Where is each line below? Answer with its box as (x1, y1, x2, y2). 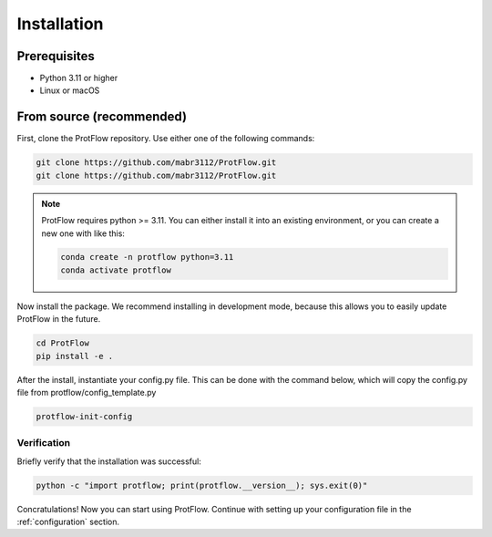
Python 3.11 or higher (39, 73, 118, 84)
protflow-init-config (36, 411, 133, 421)
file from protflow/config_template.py (16, 387, 157, 398)
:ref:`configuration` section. (16, 516, 120, 528)
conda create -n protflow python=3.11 (60, 252, 234, 263)
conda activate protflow (60, 264, 172, 275)
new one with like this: (41, 228, 125, 239)
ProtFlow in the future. (16, 314, 101, 325)
